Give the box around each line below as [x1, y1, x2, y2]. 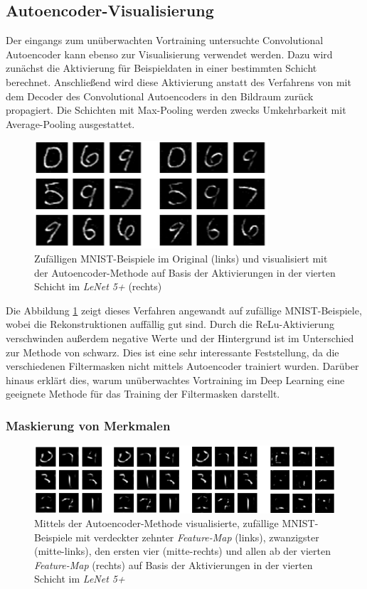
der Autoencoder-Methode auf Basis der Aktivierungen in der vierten [34, 265, 336, 280]
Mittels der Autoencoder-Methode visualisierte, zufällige [34, 516, 279, 531]
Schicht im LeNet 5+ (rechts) [34, 279, 162, 294]
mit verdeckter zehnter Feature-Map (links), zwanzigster [75, 529, 319, 544]
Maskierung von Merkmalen [6, 416, 171, 434]
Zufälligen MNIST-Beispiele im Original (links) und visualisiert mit [34, 250, 328, 265]
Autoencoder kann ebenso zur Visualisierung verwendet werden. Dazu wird [6, 46, 333, 61]
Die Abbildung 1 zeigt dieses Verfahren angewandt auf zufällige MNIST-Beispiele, [6, 302, 362, 317]
